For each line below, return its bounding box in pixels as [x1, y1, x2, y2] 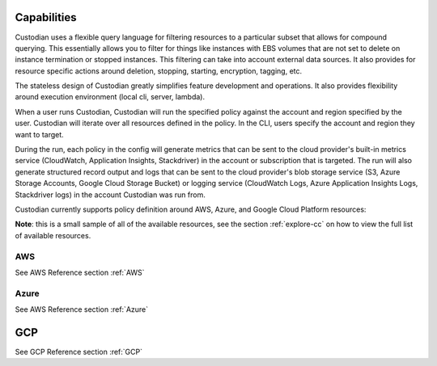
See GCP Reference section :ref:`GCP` [15, 347, 143, 356]
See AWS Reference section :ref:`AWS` [15, 267, 145, 277]
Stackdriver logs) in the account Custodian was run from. [15, 190, 206, 200]
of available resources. [15, 230, 91, 240]
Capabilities [15, 11, 77, 24]
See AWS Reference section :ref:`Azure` [15, 305, 149, 314]
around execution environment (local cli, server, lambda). [15, 92, 206, 102]
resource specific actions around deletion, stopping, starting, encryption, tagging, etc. [15, 65, 303, 76]
